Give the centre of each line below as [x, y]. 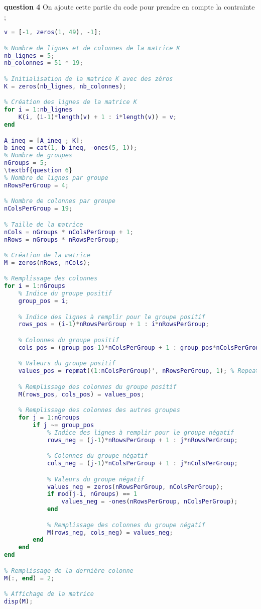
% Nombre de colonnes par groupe [60, 201]
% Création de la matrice [47, 256]
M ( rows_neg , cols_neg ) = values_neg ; [110, 532]
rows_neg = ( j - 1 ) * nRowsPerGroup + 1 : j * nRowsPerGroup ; [142, 440]
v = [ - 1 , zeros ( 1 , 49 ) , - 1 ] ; [53, 32]
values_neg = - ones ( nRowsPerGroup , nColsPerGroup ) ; [150, 502]
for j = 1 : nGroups [49, 418]
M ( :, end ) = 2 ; [29, 578]
